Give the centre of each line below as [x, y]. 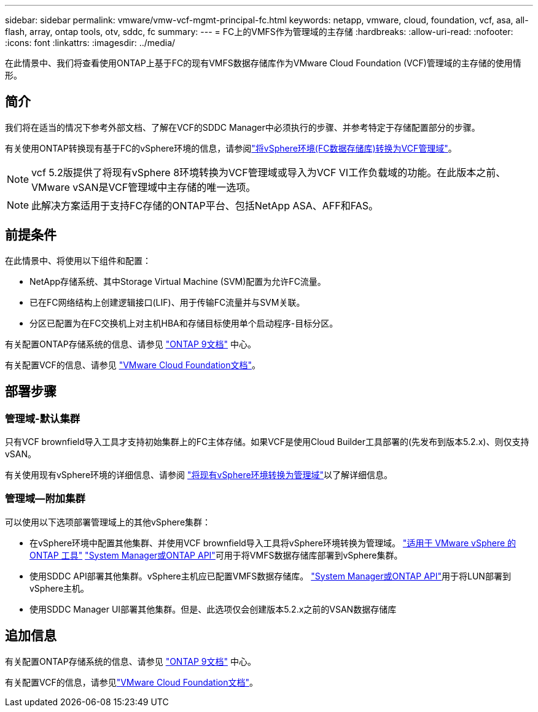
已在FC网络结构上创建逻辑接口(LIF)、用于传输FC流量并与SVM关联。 [167, 302]
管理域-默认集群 [43, 418]
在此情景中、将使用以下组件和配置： [78, 260]
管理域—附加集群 [45, 499]
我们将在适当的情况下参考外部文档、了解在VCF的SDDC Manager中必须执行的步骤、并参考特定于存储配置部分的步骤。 [243, 127]
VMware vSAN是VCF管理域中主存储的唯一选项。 [144, 187]
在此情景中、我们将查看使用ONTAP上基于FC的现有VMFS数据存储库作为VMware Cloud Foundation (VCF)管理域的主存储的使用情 [263, 63]
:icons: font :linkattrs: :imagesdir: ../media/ [90, 43]
